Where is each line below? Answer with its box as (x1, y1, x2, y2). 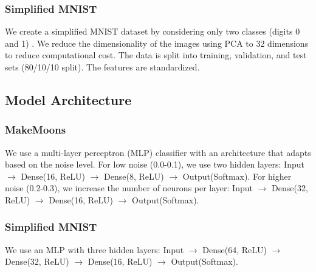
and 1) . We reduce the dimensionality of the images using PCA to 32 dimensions (5, 36, 309, 49)
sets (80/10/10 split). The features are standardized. (5, 61, 200, 73)
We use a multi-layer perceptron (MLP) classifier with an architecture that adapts (5, 146, 311, 158)
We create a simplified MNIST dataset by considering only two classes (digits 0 (5, 25, 300, 38)
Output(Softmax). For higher (182, 169, 292, 182)
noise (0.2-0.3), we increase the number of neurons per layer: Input (5, 182, 253, 194)
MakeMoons (5, 122, 66, 137)
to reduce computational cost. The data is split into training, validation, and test (5, 49, 307, 61)
